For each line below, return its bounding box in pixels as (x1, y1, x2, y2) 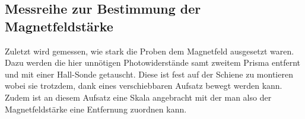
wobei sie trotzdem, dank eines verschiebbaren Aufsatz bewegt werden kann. (5, 79, 282, 92)
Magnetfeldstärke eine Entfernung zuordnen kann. (5, 102, 187, 115)
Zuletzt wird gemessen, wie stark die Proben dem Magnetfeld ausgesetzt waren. (5, 44, 294, 57)
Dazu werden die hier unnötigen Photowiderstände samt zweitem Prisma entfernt (5, 56, 300, 69)
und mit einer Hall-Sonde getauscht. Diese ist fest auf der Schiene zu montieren (5, 67, 293, 80)
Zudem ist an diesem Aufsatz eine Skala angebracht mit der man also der (5, 91, 272, 103)
